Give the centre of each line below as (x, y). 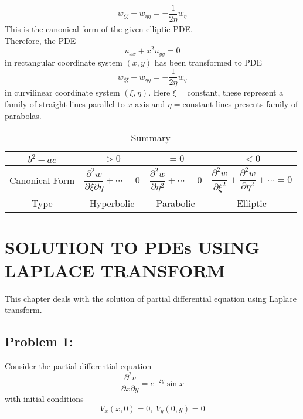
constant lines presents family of (240, 104)
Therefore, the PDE (40, 40)
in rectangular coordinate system (64, 62)
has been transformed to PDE (208, 62)
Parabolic (176, 203)
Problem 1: (39, 341)
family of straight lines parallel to (65, 104)
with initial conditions (44, 399)
